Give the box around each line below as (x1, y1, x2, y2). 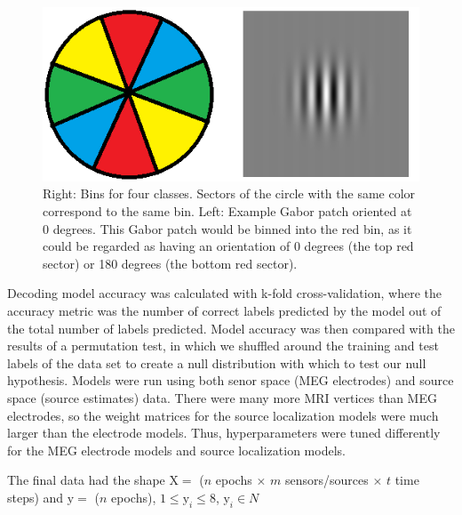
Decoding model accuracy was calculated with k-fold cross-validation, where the (7, 284, 442, 302)
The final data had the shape (7, 471, 165, 489)
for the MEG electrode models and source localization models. (7, 440, 346, 459)
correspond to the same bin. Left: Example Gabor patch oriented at (43, 202, 412, 221)
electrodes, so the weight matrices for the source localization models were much (7, 406, 439, 424)
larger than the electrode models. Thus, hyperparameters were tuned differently (7, 423, 441, 442)
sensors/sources (284, 471, 369, 489)
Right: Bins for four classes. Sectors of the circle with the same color (43, 184, 416, 203)
